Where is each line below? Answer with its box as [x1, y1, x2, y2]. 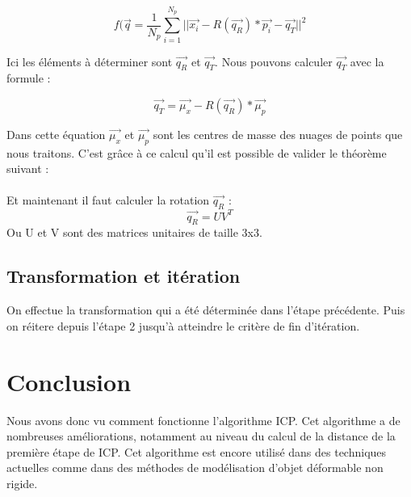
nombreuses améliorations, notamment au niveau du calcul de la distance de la [6, 428, 396, 444]
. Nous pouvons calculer [215, 53, 333, 69]
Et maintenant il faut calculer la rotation [6, 192, 210, 208]
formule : [6, 69, 51, 86]
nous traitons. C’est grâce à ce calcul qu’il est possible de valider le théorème [6, 144, 387, 161]
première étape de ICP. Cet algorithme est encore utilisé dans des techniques [6, 443, 387, 460]
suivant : [6, 160, 49, 177]
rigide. [6, 474, 38, 491]
